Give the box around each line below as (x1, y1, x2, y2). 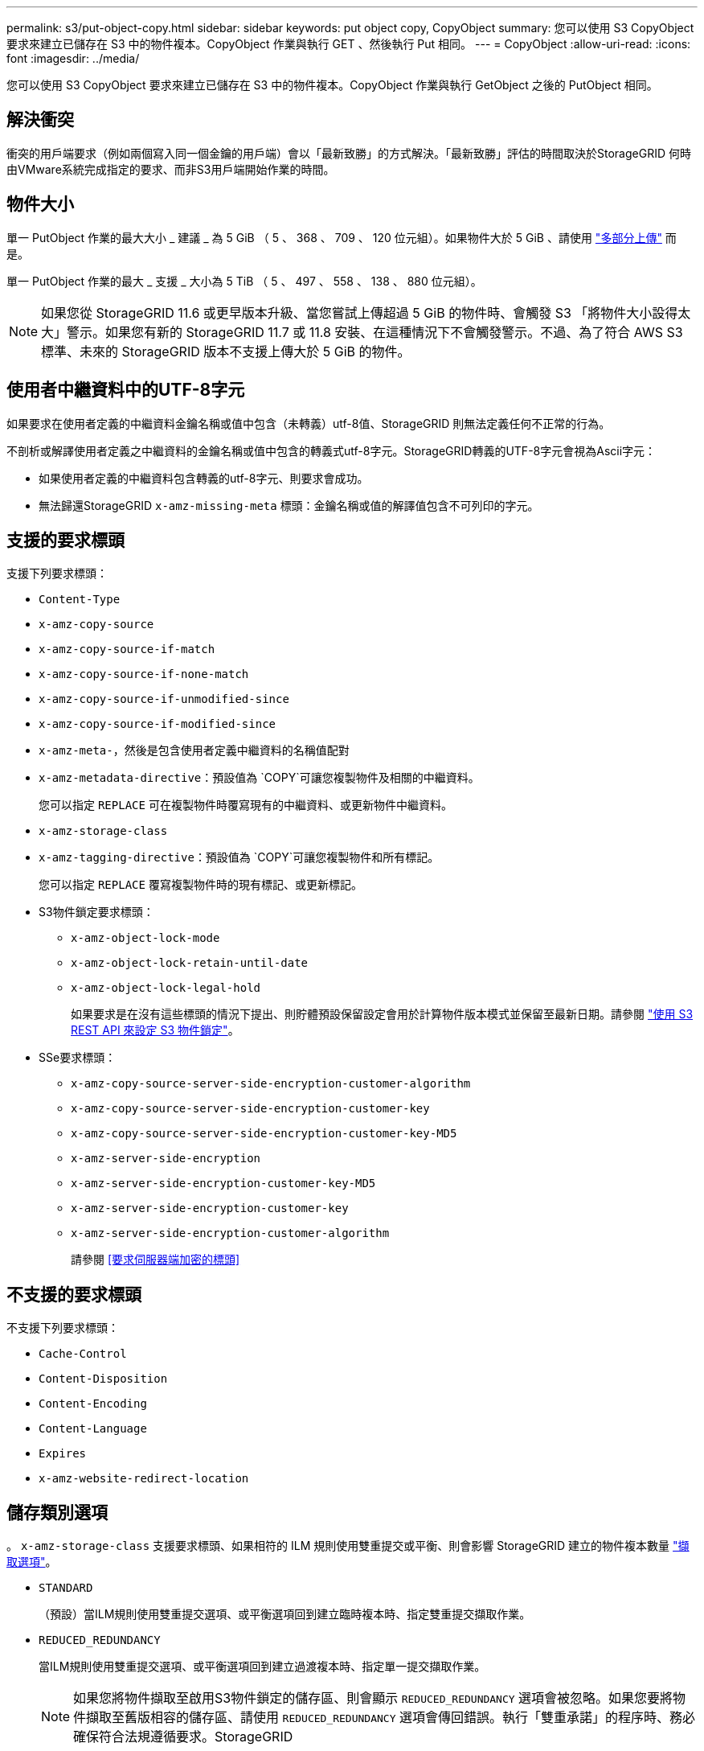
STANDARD (39, 1581, 93, 1595)
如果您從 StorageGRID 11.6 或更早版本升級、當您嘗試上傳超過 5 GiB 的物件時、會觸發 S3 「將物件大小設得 (41, 304, 678, 321)
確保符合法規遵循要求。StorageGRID (73, 1728, 293, 1745)
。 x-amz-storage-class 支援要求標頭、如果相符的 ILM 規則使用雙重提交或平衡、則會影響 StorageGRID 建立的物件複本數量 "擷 (6, 1539, 690, 1553)
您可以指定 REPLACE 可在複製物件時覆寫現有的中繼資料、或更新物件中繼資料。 (39, 798, 452, 812)
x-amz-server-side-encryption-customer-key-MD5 (71, 1177, 376, 1190)
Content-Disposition (39, 1372, 168, 1386)
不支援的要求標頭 (6, 1284, 141, 1305)
